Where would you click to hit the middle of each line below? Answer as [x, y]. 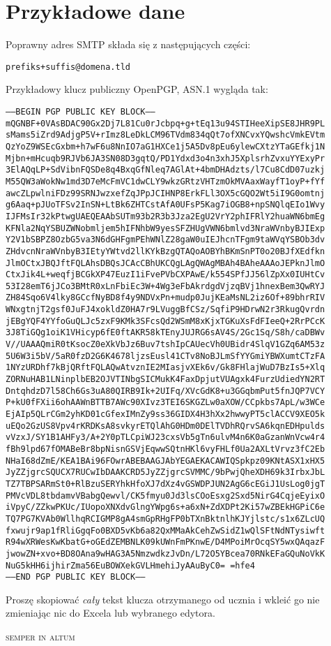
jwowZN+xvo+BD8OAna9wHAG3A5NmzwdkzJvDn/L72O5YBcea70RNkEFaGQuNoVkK [165, 553]
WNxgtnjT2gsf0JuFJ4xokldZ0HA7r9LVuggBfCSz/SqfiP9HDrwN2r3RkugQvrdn [165, 310]
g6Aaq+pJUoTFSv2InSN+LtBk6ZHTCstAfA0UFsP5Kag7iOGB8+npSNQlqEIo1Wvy [165, 205]
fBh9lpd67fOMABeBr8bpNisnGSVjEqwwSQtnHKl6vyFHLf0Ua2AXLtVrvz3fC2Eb [165, 449]
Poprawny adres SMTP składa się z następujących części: [128, 44]
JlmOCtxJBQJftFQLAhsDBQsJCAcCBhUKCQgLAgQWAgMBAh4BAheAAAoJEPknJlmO [165, 263]
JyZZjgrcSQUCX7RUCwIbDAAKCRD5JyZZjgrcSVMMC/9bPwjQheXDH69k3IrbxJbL [165, 472]
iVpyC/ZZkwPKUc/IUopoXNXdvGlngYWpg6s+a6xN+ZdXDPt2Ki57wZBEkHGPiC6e [165, 507]
